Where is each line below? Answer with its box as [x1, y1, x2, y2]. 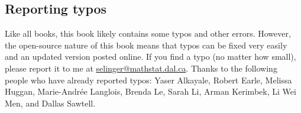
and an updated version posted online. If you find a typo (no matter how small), [5, 50, 296, 63]
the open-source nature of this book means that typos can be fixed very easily [5, 38, 287, 51]
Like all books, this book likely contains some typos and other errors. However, [5, 27, 291, 40]
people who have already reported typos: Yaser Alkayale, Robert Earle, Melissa [5, 73, 292, 86]
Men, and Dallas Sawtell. [5, 96, 96, 109]
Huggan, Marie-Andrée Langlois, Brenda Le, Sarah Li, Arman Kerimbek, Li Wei [5, 85, 296, 98]
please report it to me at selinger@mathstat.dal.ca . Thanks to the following [5, 62, 277, 74]
